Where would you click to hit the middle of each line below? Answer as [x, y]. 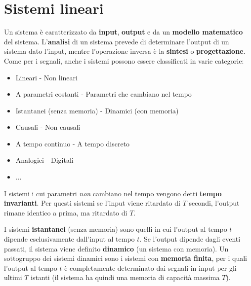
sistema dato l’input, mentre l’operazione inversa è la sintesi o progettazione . [125, 51]
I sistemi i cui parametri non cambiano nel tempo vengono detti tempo [113, 193]
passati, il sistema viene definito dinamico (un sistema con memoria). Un [116, 248]
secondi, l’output [214, 203]
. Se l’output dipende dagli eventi [190, 239]
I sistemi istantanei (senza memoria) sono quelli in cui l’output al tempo [116, 229]
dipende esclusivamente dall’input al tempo [69, 239]
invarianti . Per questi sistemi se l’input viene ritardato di [92, 203]
